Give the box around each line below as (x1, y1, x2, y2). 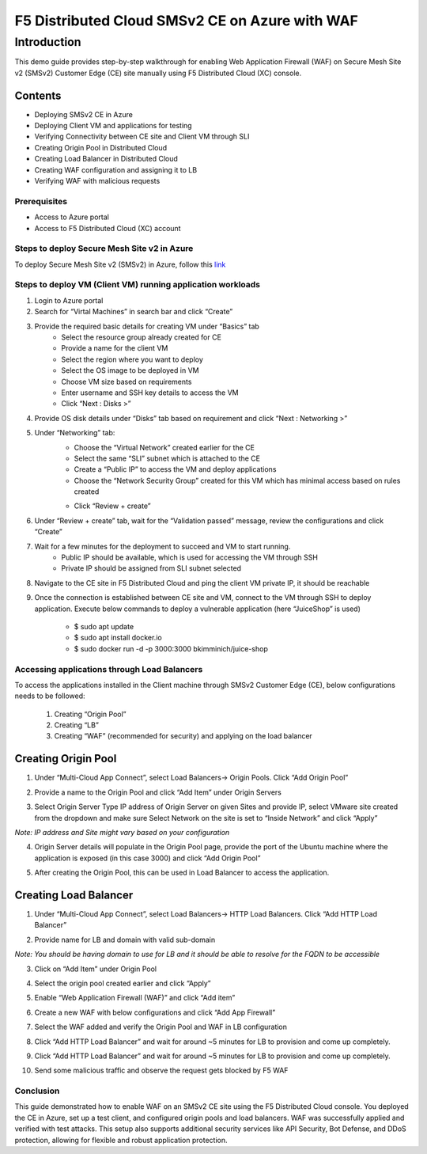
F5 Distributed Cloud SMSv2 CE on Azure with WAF (14, 12, 359, 29)
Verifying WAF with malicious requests (34, 177, 161, 186)
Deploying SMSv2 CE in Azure (34, 109, 134, 119)
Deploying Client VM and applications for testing (34, 121, 193, 131)
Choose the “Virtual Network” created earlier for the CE (74, 442, 255, 452)
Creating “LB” (54, 720, 99, 730)
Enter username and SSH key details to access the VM (61, 388, 239, 397)
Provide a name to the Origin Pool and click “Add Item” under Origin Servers (34, 788, 282, 797)
